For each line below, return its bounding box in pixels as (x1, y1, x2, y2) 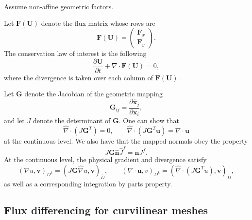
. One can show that (118, 115, 179, 126)
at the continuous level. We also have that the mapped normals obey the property (4, 136, 248, 146)
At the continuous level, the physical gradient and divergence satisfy (4, 154, 207, 165)
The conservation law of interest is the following (4, 48, 147, 58)
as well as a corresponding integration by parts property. (4, 178, 172, 188)
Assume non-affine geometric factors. (4, 1, 114, 11)
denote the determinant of (33, 115, 111, 126)
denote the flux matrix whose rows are (41, 18, 155, 28)
